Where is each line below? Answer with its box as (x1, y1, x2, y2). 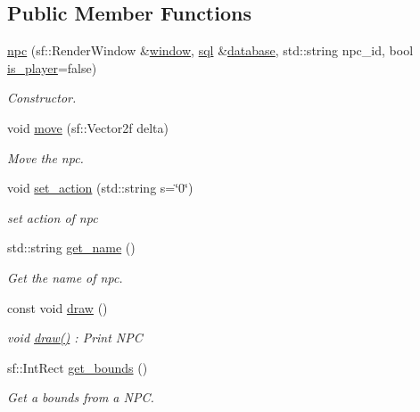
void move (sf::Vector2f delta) (7, 118, 169, 136)
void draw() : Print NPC (7, 328, 143, 347)
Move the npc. (7, 148, 84, 167)
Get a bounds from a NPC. (7, 388, 154, 407)
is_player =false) (7, 58, 97, 77)
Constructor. (7, 88, 77, 107)
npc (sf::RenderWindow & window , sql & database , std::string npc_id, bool (7, 41, 414, 60)
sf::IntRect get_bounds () (7, 358, 148, 376)
